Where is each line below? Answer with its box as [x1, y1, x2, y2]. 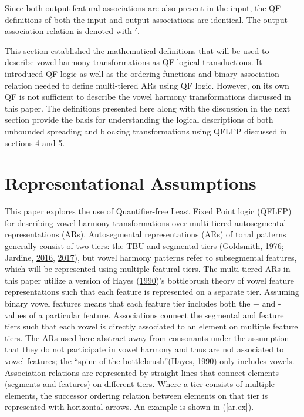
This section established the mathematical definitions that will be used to [5, 44, 269, 56]
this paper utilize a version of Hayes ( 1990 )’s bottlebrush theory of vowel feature [5, 274, 294, 286]
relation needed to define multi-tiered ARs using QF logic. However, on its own [5, 79, 289, 91]
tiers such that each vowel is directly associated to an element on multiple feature [5, 320, 298, 332]
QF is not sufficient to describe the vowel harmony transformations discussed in [5, 90, 291, 103]
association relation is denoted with [5, 25, 132, 37]
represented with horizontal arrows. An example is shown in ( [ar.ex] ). [5, 401, 254, 413]
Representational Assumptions [5, 171, 256, 195]
